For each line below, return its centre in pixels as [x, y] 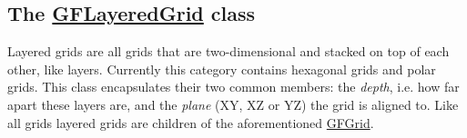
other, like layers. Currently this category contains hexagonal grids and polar [222, 69]
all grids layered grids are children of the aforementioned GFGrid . [191, 122]
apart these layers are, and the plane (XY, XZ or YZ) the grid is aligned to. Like [233, 104]
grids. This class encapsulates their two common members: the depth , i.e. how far [233, 87]
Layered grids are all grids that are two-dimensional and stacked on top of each [228, 51]
